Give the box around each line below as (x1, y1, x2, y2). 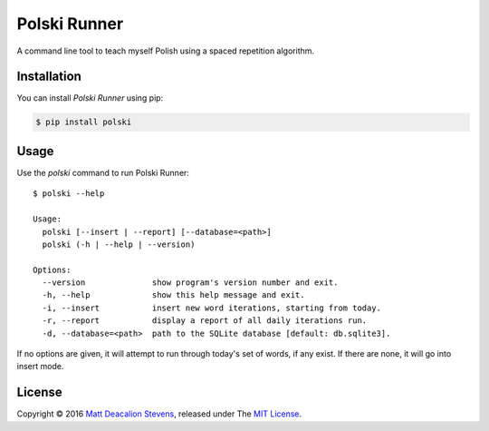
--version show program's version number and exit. (42, 278, 339, 288)
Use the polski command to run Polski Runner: (16, 167, 190, 178)
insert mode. (16, 361, 64, 372)
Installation (16, 69, 81, 84)
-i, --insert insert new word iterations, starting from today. (42, 302, 382, 313)
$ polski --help (33, 189, 105, 199)
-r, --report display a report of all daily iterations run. (42, 316, 368, 326)
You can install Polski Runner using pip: (16, 93, 164, 103)
